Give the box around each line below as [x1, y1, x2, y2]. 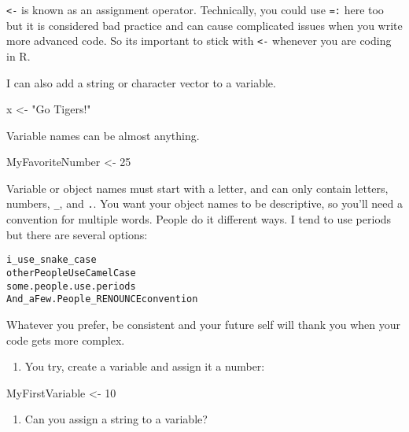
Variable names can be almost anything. [6, 127, 200, 143]
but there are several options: [6, 226, 148, 242]
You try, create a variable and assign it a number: [24, 358, 265, 375]
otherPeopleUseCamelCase [6, 267, 136, 279]
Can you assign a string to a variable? [24, 411, 208, 427]
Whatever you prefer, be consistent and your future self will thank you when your [6, 316, 401, 332]
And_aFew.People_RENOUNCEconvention [6, 294, 198, 305]
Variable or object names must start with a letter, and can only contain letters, [6, 179, 389, 196]
